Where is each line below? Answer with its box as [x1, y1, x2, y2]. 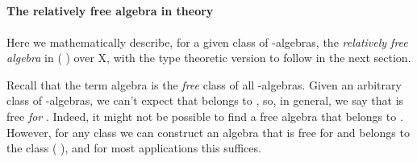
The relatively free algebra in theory [6, 2, 214, 19]
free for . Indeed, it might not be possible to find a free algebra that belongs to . [6, 107, 403, 124]
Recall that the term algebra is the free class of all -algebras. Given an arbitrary [6, 76, 402, 93]
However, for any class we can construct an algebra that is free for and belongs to [6, 123, 410, 140]
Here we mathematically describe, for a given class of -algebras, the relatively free [6, 33, 408, 50]
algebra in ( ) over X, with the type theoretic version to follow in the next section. [6, 49, 411, 66]
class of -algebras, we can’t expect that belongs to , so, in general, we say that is [6, 92, 404, 109]
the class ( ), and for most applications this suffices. [6, 139, 261, 156]
